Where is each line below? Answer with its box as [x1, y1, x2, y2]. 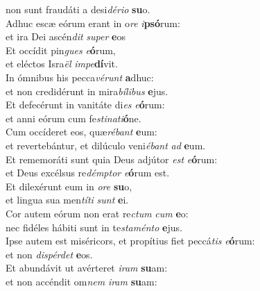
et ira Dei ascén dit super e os [6, 29, 125, 44]
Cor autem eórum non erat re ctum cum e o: [6, 206, 189, 220]
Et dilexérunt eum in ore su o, [6, 178, 132, 193]
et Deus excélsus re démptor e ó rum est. [6, 165, 170, 180]
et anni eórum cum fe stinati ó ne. [6, 110, 141, 125]
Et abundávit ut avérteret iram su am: [6, 260, 168, 275]
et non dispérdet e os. [6, 247, 93, 261]
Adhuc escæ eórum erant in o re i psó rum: [6, 15, 180, 30]
